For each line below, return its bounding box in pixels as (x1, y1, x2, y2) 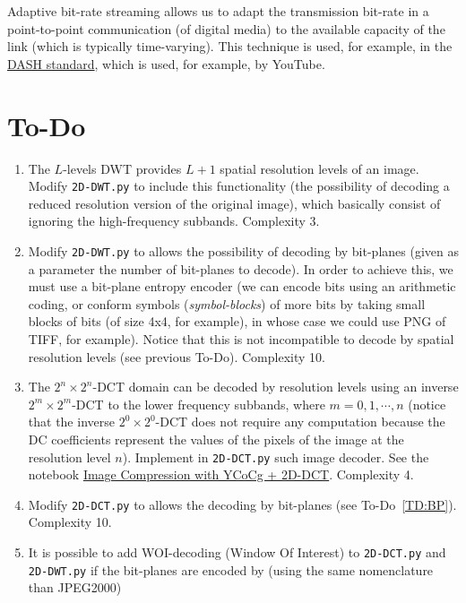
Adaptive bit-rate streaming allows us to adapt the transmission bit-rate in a (7, 2, 429, 20)
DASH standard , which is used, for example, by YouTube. (7, 54, 325, 73)
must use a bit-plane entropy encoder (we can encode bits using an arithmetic (28, 277, 456, 296)
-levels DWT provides (63, 159, 182, 177)
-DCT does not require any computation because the (155, 412, 445, 431)
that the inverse (28, 412, 115, 431)
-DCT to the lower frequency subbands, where (72, 394, 325, 413)
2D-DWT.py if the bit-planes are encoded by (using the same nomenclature (28, 560, 434, 579)
